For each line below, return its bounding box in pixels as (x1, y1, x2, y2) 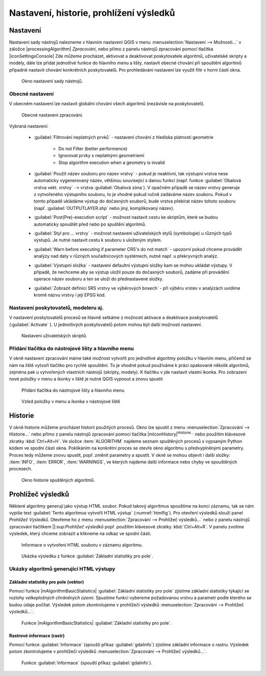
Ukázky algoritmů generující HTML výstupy (9, 565, 116, 572)
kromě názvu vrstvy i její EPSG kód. (33, 292, 106, 298)
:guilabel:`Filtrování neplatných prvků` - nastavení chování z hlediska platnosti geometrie (33, 134, 214, 140)
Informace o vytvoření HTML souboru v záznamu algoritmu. (21, 542, 143, 548)
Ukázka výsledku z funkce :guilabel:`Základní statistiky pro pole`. (21, 553, 153, 559)
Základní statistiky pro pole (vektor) (9, 579, 84, 585)
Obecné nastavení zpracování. (21, 112, 83, 118)
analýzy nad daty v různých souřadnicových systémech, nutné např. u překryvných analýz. (33, 253, 219, 259)
